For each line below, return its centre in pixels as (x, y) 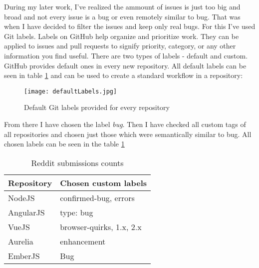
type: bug (77, 212)
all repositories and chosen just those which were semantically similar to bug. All (128, 134)
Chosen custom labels (104, 182)
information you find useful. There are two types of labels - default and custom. (126, 55)
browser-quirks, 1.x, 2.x (101, 226)
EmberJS (24, 255)
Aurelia (21, 241)
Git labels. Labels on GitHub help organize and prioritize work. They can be (122, 36)
